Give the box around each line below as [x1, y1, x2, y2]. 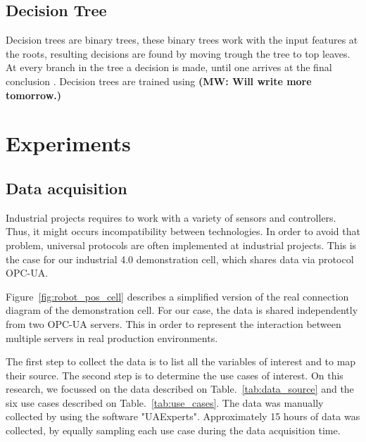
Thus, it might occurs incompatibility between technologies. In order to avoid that [6, 224, 360, 239]
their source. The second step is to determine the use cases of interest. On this [6, 367, 343, 382]
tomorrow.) [6, 87, 62, 102]
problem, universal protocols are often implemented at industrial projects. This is [6, 237, 357, 252]
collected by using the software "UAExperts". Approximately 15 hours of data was [6, 409, 360, 424]
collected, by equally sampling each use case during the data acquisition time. [6, 423, 341, 438]
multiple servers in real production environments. [6, 330, 218, 345]
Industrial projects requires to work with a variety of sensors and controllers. [6, 210, 336, 225]
